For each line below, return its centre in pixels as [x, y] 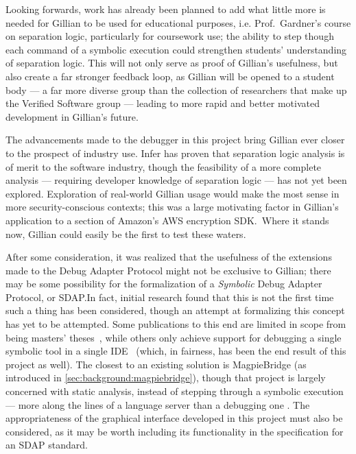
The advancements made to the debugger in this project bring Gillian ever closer [175, 140]
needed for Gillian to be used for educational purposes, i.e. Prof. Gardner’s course [178, 22]
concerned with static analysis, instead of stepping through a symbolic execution [175, 391]
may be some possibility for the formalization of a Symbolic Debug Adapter [164, 284]
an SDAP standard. [47, 445]
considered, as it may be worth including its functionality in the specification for [175, 431]
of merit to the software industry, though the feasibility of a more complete [164, 166]
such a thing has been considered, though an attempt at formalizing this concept [175, 310]
